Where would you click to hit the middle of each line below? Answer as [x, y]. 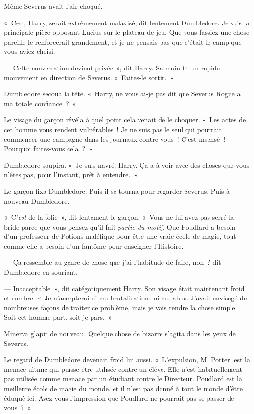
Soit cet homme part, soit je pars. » [58, 317]
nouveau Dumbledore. [37, 200]
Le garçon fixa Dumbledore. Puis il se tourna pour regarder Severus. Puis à [117, 191]
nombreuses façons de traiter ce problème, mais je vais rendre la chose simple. [121, 307]
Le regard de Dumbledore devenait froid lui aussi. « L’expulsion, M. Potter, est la [127, 359]
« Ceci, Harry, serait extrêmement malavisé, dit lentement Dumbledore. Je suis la [127, 22]
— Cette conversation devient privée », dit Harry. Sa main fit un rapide [112, 67]
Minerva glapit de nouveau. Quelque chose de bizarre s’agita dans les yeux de [120, 333]
